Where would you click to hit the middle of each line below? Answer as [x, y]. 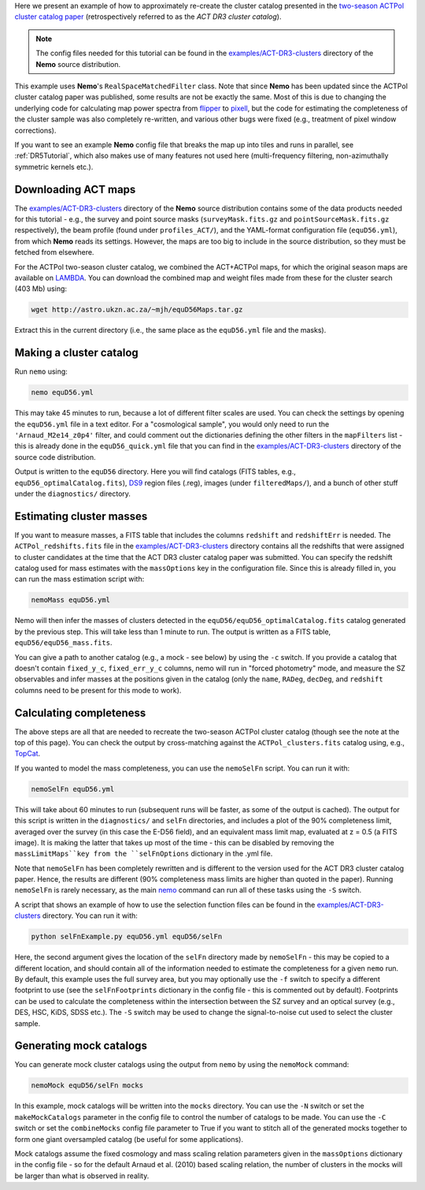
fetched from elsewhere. [54, 252]
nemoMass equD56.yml [70, 600]
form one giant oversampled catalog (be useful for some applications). [129, 1139]
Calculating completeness [80, 713]
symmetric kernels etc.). [54, 166]
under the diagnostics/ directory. [73, 494]
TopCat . [28, 754]
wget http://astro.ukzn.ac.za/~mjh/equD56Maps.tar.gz [137, 310]
